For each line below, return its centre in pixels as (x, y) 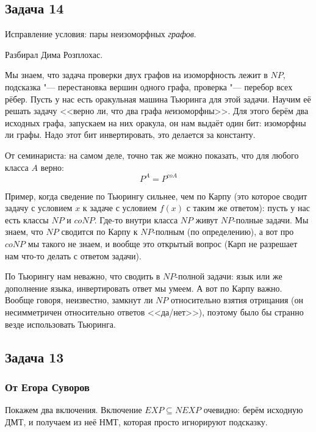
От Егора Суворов (47, 387)
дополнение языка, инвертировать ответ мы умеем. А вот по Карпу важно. (144, 288)
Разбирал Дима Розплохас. (54, 54)
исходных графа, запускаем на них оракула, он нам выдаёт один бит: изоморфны (156, 122)
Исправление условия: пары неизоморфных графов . (101, 34)
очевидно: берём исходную (253, 410)
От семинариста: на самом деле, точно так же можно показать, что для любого (152, 155)
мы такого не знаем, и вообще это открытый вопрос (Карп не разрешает (163, 244)
